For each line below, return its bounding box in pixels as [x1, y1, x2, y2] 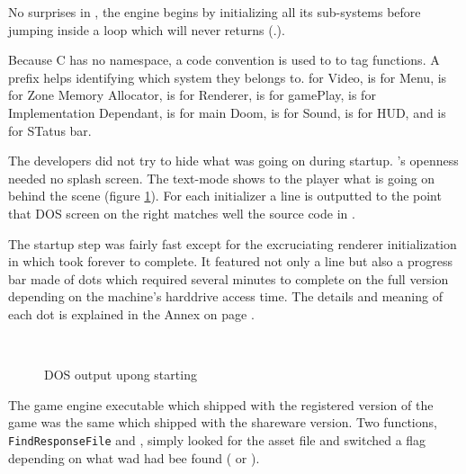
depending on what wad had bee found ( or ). [8, 448, 260, 467]
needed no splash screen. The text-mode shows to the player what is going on [8, 168, 435, 187]
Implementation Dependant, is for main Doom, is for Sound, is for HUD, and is [8, 103, 446, 121]
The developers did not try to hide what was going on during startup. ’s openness [8, 151, 459, 170]
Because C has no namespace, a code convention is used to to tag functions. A [8, 50, 440, 69]
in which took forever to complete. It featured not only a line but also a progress [8, 252, 453, 271]
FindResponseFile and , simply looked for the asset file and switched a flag [8, 430, 426, 449]
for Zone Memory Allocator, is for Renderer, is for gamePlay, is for [8, 85, 376, 104]
